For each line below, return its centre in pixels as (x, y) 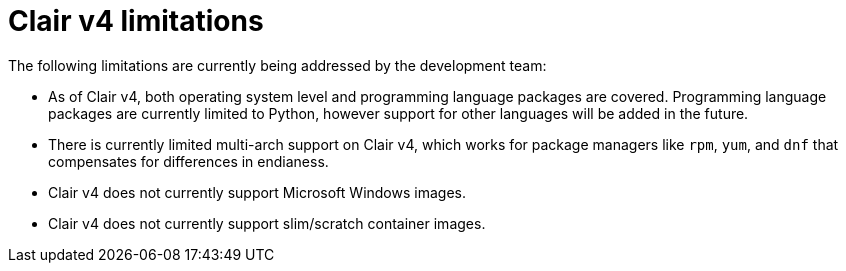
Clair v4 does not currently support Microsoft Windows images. (257, 192)
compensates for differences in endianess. (188, 161)
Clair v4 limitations (136, 21)
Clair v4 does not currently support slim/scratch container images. (267, 223)
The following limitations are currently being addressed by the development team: (277, 65)
